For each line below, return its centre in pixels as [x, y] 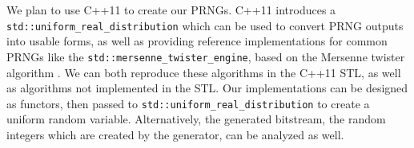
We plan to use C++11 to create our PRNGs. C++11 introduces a [171, 10]
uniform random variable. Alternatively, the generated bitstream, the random [196, 119]
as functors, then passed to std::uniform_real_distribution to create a [188, 103]
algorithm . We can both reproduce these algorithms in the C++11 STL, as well [204, 72]
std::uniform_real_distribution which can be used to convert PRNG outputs [205, 25]
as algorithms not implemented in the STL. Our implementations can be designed [207, 88]
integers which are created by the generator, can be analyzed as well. [175, 134]
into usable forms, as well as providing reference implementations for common [197, 41]
